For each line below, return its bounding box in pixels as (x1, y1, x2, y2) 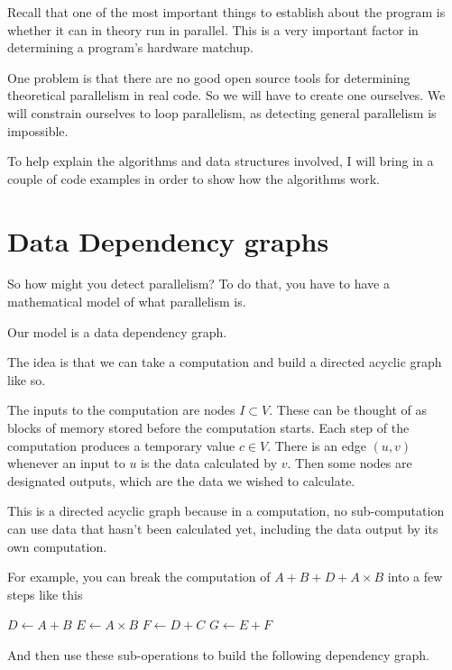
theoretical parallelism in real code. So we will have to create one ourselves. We (7, 86, 446, 105)
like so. (7, 370, 46, 389)
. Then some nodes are (287, 454, 412, 473)
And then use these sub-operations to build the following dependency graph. (7, 645, 429, 664)
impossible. (7, 121, 69, 140)
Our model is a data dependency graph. (7, 322, 227, 341)
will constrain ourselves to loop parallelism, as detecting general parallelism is (7, 103, 437, 122)
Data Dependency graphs (7, 222, 329, 259)
